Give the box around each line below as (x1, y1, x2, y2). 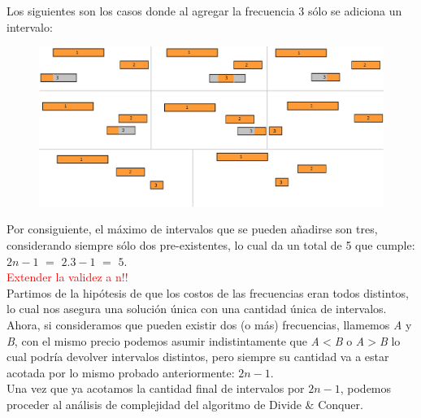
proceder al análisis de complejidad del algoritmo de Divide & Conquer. (7, 395, 363, 412)
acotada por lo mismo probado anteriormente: (7, 364, 235, 381)
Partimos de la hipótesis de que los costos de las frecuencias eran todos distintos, (7, 284, 409, 301)
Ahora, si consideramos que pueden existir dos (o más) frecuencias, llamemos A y (7, 316, 412, 333)
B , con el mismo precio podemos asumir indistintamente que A (7, 332, 320, 349)
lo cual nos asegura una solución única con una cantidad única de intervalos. (7, 300, 387, 317)
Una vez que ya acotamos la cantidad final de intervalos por (7, 380, 305, 397)
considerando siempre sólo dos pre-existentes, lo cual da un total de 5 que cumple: (7, 237, 415, 254)
